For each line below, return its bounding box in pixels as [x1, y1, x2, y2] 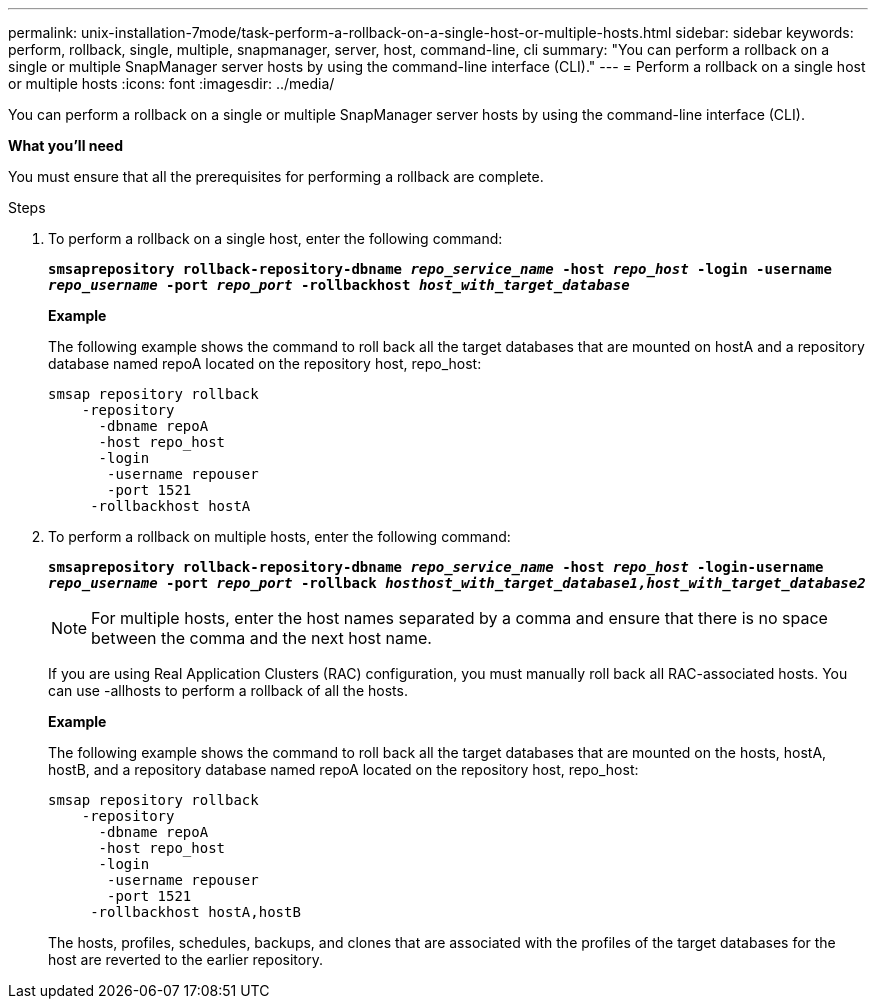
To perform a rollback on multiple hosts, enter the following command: [48, 528, 511, 545]
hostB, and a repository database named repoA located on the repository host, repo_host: [48, 761, 639, 778]
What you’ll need [8, 137, 123, 154]
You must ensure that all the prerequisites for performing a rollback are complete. [8, 168, 544, 185]
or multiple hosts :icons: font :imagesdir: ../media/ [8, 75, 335, 92]
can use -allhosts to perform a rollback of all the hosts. [48, 682, 408, 699]
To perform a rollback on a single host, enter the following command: [48, 230, 503, 247]
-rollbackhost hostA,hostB [90, 904, 301, 920]
